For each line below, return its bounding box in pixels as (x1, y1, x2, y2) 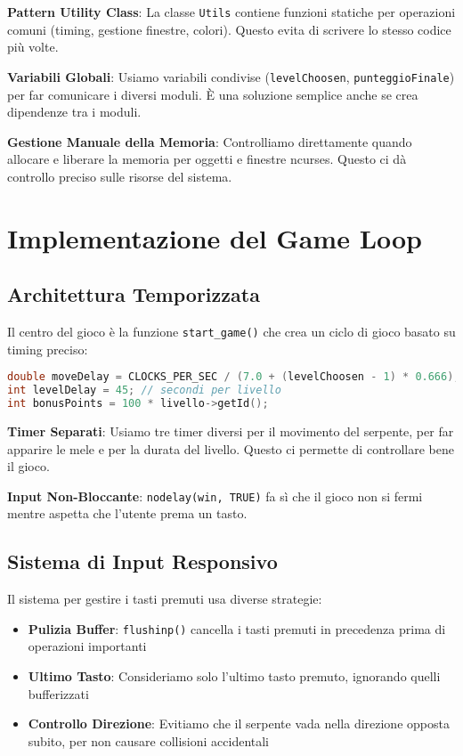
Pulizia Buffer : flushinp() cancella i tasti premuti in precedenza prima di (28, 619, 446, 638)
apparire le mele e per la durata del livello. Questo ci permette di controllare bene (7, 439, 454, 458)
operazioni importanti (28, 637, 147, 655)
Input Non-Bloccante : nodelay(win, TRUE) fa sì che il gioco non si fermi (7, 486, 423, 505)
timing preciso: (7, 339, 88, 358)
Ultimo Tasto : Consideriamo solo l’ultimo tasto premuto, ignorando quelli (28, 667, 441, 685)
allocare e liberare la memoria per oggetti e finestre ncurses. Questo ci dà (7, 150, 407, 168)
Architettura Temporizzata (7, 280, 260, 308)
